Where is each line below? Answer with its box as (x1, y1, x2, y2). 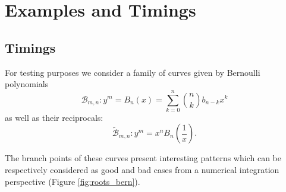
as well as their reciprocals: (5, 111, 103, 123)
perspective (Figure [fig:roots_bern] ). (5, 175, 140, 187)
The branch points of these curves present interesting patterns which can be (5, 152, 281, 164)
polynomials (5, 78, 49, 90)
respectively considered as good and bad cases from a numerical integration (5, 164, 279, 176)
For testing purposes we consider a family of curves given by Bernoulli (5, 66, 260, 78)
